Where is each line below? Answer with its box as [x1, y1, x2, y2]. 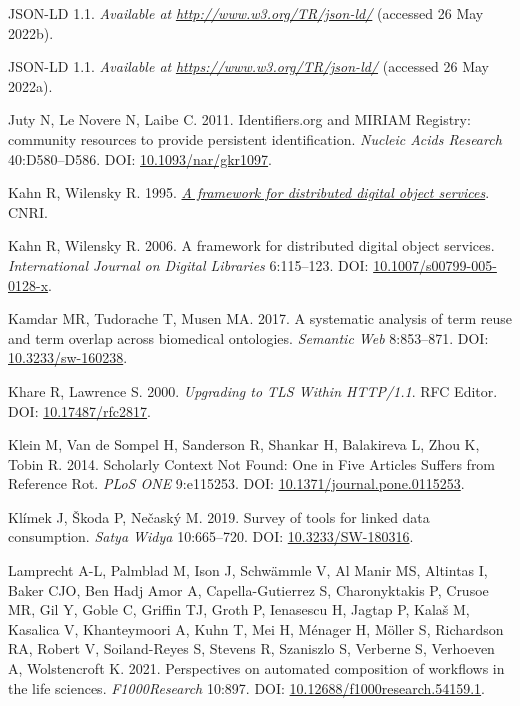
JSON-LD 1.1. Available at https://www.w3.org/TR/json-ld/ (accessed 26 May [8, 56, 489, 77]
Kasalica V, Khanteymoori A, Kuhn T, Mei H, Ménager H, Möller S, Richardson [8, 618, 504, 639]
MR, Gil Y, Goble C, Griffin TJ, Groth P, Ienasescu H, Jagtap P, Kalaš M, [8, 599, 470, 620]
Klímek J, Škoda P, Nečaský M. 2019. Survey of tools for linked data [8, 506, 430, 527]
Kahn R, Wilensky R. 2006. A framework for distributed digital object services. [8, 235, 495, 256]
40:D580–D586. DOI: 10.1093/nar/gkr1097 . [8, 148, 272, 169]
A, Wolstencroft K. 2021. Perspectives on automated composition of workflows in [8, 658, 505, 679]
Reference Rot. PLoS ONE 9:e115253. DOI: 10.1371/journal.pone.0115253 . [8, 473, 465, 494]
